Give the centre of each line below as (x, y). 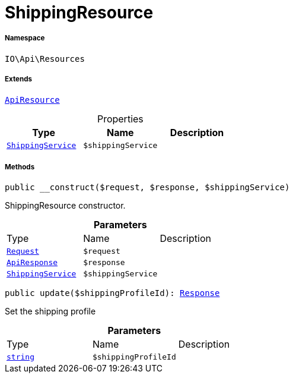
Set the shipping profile (50, 311)
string (20, 357)
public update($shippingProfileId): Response (112, 293)
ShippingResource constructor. (65, 206)
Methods (20, 167)
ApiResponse (32, 263)
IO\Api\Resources (45, 59)
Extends (19, 79)
